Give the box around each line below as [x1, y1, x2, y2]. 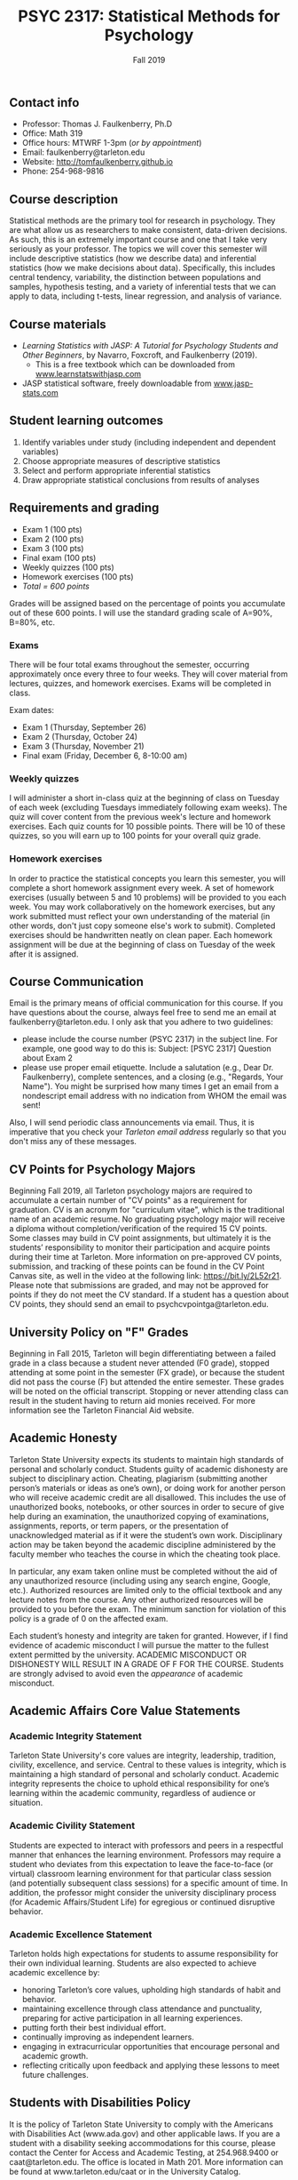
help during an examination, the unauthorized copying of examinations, [9, 1511, 269, 1521]
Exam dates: [9, 704, 55, 715]
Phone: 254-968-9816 [21, 166, 105, 177]
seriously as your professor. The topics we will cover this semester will [9, 244, 268, 254]
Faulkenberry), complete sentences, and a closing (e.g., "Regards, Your [21, 1071, 284, 1082]
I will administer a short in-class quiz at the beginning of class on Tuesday [9, 793, 279, 804]
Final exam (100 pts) [21, 552, 97, 563]
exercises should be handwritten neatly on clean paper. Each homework [9, 929, 273, 940]
